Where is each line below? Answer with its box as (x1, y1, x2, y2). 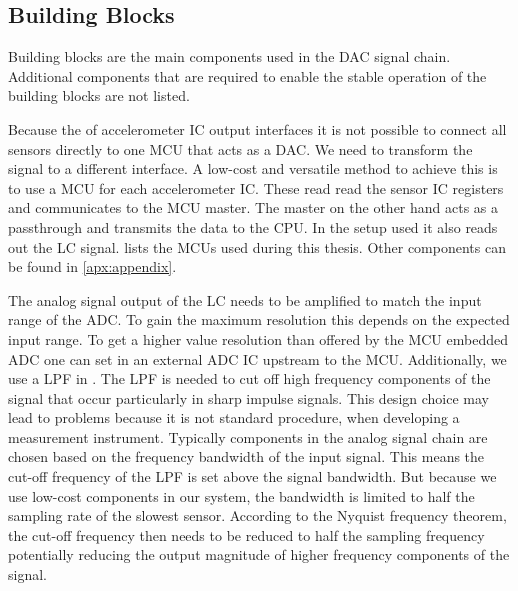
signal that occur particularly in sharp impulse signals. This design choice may (8, 387, 489, 408)
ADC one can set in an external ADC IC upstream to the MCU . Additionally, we (8, 348, 507, 369)
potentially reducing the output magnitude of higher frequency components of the (8, 544, 510, 565)
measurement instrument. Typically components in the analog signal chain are (8, 426, 488, 447)
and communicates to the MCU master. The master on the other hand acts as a (8, 197, 499, 218)
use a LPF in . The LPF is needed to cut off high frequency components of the (8, 368, 491, 389)
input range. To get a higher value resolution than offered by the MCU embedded (8, 328, 508, 349)
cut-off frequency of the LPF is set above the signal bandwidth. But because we (8, 466, 497, 487)
